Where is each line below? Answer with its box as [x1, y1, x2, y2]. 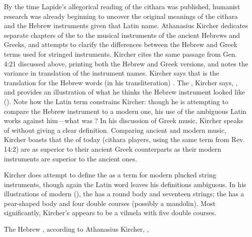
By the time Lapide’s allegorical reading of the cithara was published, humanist [4, 1, 240, 11]
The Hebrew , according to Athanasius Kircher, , [4, 224, 149, 234]
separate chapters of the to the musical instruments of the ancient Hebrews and [4, 30, 240, 40]
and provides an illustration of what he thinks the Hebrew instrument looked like [4, 87, 245, 97]
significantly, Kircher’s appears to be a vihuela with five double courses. [4, 207, 217, 218]
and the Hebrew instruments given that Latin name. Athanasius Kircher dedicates [4, 20, 248, 31]
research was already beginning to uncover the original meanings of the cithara [4, 11, 238, 21]
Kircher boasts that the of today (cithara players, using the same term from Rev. [4, 134, 245, 144]
